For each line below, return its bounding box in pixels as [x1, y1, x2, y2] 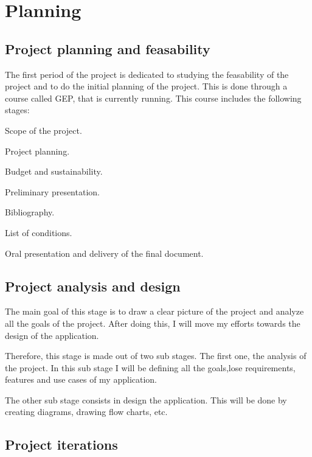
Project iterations [5, 435, 118, 454]
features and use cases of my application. [5, 373, 157, 386]
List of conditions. [5, 226, 72, 239]
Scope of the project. [5, 124, 82, 136]
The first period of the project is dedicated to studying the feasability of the [5, 68, 289, 80]
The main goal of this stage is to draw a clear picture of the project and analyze [5, 305, 304, 318]
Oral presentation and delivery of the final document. [5, 246, 204, 259]
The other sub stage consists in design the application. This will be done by [5, 393, 287, 406]
